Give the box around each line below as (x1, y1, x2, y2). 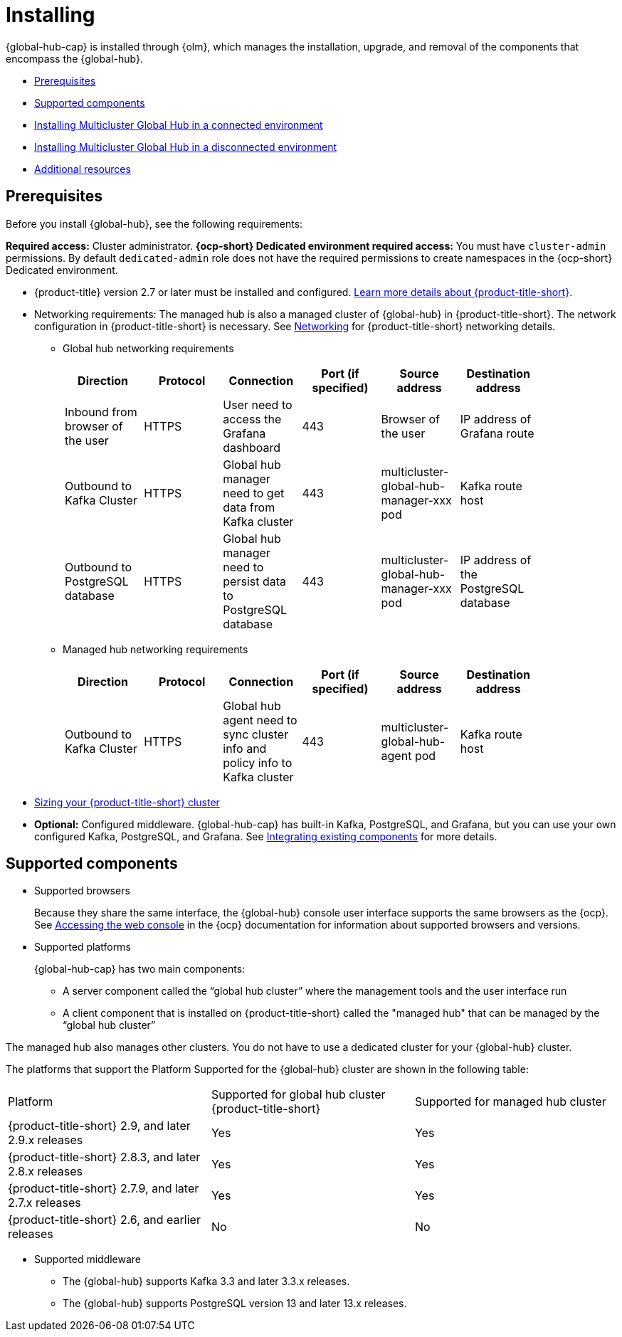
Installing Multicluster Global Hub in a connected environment (34, 118, 323, 131)
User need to (223, 397, 292, 412)
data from (223, 500, 275, 514)
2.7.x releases (8, 1195, 81, 1210)
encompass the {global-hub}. (6, 52, 143, 65)
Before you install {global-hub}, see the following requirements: (6, 217, 303, 230)
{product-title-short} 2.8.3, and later (8, 1150, 201, 1165)
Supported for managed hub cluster (414, 1094, 606, 1109)
